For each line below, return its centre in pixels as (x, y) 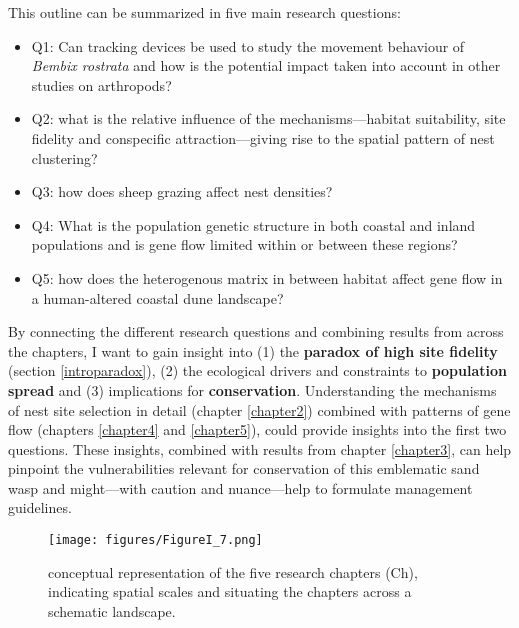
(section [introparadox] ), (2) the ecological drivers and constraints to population (257, 370)
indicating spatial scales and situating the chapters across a (230, 591)
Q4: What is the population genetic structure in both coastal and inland (253, 224)
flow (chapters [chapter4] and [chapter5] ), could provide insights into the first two (257, 429)
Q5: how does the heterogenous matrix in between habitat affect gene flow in (267, 277)
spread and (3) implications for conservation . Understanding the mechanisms (252, 389)
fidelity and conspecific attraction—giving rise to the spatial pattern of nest (263, 137)
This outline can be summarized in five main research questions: (204, 12)
